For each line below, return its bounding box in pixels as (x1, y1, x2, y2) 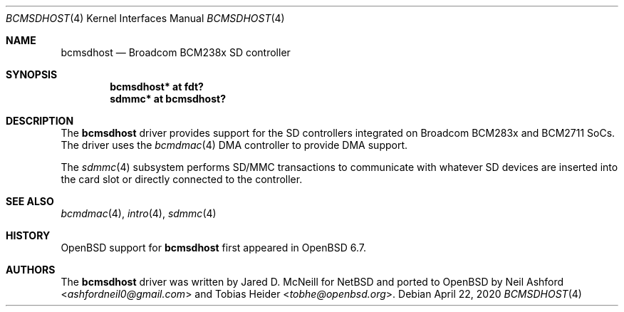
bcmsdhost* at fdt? (110, 80, 204, 93)
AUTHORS (6, 264, 56, 276)
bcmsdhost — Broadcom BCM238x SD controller (61, 46, 291, 58)
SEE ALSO (6, 195, 54, 207)
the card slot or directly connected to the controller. (61, 173, 303, 185)
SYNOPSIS (6, 68, 58, 80)
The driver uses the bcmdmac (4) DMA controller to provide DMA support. (61, 139, 408, 151)
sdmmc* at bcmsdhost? (110, 93, 226, 105)
